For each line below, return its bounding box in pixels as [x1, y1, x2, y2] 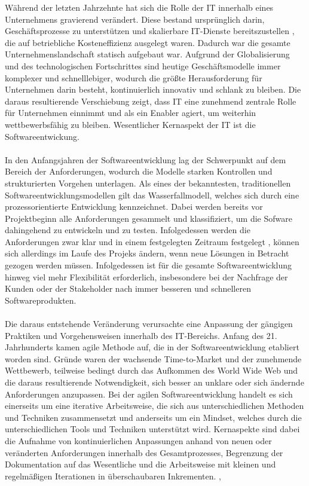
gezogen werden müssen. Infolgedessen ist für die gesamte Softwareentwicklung [5, 259, 292, 271]
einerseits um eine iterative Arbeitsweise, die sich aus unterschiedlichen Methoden [5, 399, 304, 412]
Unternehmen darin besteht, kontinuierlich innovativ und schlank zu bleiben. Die [5, 83, 301, 96]
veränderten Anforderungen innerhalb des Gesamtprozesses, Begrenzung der [5, 446, 283, 459]
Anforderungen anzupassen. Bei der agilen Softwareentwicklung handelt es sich [5, 387, 293, 400]
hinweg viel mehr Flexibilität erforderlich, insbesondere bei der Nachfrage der [5, 270, 288, 283]
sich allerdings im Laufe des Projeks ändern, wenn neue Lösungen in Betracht [5, 247, 289, 259]
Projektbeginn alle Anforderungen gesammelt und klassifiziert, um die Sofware [5, 212, 292, 224]
